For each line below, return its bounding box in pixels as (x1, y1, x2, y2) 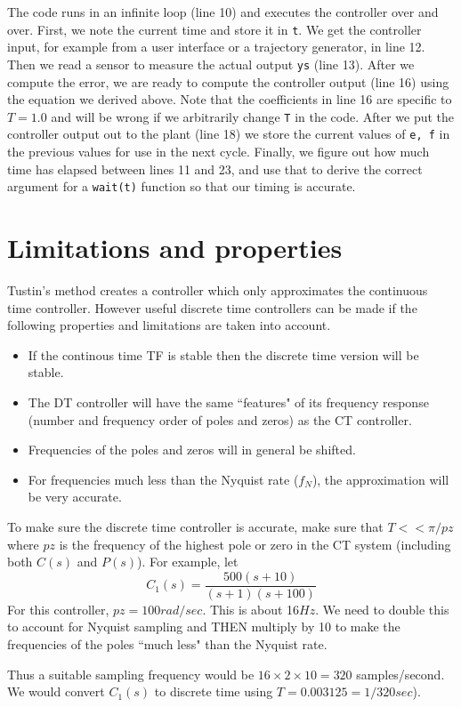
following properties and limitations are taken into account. (7, 316, 331, 334)
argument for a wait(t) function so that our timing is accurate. (7, 177, 356, 196)
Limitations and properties (7, 229, 343, 266)
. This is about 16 (202, 599, 300, 618)
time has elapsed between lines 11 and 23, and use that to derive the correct (7, 159, 423, 178)
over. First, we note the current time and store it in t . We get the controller (7, 20, 422, 38)
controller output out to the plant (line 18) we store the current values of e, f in (7, 125, 450, 143)
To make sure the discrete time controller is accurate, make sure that (7, 517, 384, 535)
